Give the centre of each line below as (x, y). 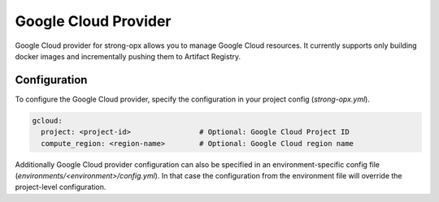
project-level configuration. (61, 187)
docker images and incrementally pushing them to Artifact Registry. (128, 56)
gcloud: (47, 120)
